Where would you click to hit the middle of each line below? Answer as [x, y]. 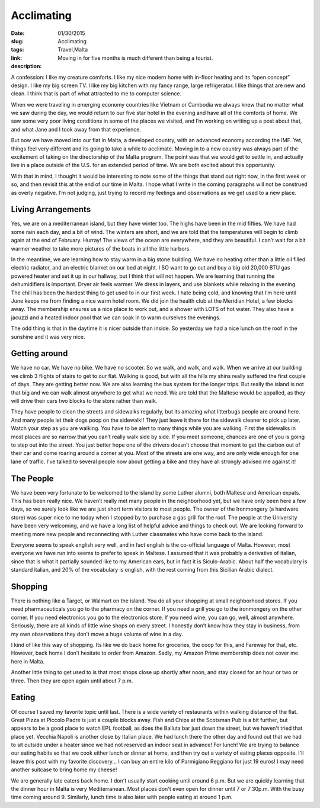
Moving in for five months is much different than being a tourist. [135, 58]
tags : [17, 50]
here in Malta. [28, 661]
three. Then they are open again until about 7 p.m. [72, 681]
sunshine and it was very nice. [48, 336]
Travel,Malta [73, 50]
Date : [18, 33]
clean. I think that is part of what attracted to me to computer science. [96, 94]
